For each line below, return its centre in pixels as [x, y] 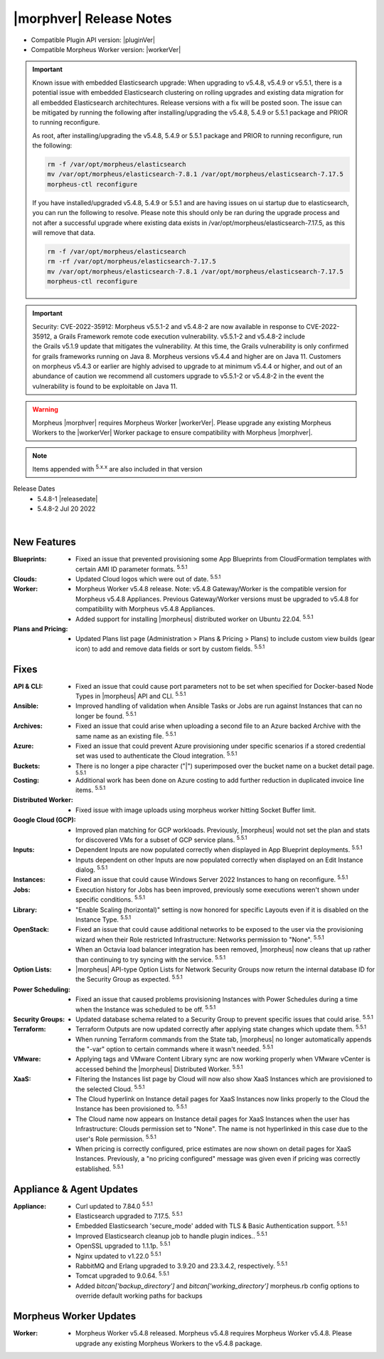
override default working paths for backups [139, 1296]
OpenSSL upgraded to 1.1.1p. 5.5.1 [123, 1245]
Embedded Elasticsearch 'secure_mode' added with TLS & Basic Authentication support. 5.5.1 [212, 1225]
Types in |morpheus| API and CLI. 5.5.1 [131, 696]
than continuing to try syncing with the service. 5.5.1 [151, 959]
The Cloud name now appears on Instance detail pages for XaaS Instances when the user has [213, 1119]
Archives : [28, 726]
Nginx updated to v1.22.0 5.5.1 [118, 1255]
